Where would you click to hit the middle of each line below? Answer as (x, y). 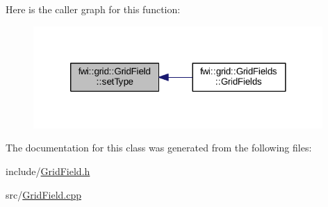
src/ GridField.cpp (43, 194)
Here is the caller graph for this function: (93, 9)
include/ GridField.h (48, 171)
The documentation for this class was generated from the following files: (159, 148)
